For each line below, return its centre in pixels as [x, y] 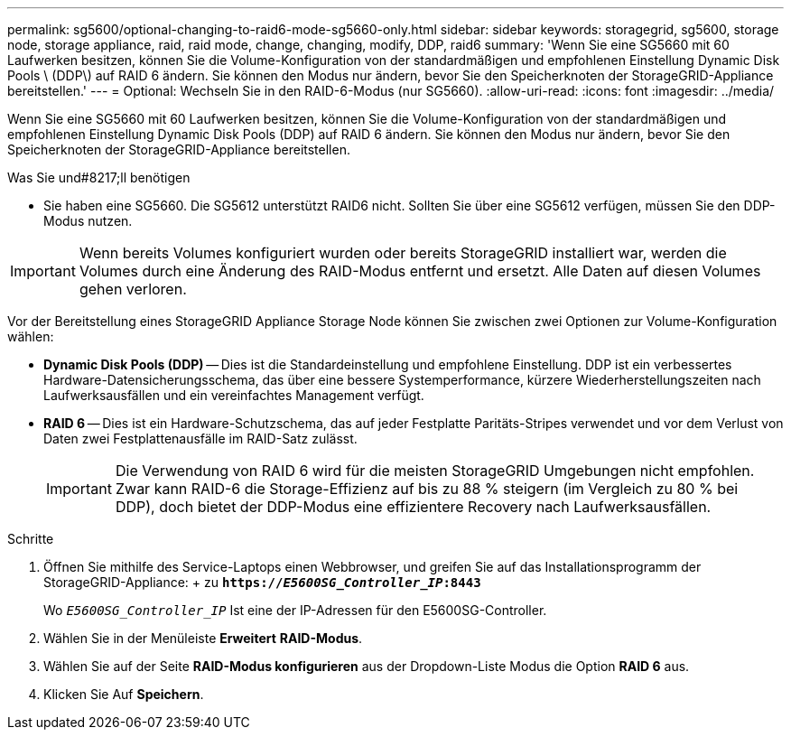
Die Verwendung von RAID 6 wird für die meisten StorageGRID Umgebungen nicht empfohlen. [435, 471]
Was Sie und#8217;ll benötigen [99, 177]
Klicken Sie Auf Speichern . [124, 694]
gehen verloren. [133, 289]
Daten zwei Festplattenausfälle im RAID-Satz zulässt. [200, 438]
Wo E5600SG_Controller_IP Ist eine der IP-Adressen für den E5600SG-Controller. [295, 610]
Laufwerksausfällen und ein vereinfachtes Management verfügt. [234, 395]
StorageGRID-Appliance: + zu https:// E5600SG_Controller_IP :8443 [262, 582]
